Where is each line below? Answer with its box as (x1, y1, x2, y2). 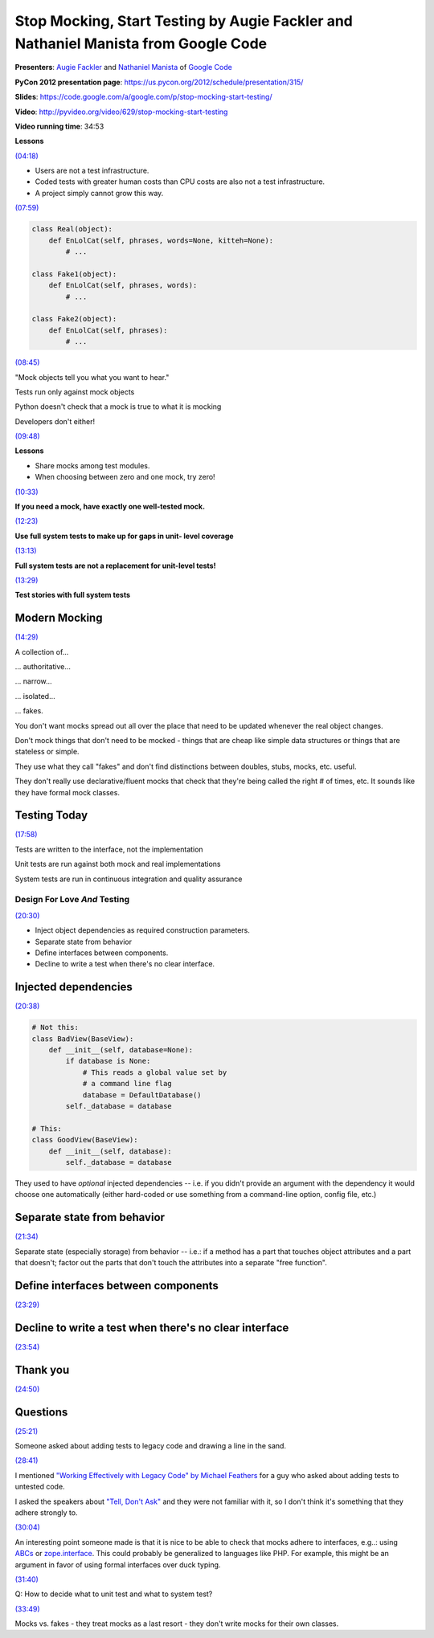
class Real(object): (31, 225, 113, 234)
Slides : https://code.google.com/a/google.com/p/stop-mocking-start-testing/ (14, 92, 272, 102)
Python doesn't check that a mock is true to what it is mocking (14, 402, 222, 411)
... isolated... (14, 691, 55, 701)
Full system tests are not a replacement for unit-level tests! (14, 561, 216, 570)
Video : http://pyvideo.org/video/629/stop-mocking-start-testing (14, 107, 228, 116)
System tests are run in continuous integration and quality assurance (14, 874, 243, 884)
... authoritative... (14, 662, 72, 672)
